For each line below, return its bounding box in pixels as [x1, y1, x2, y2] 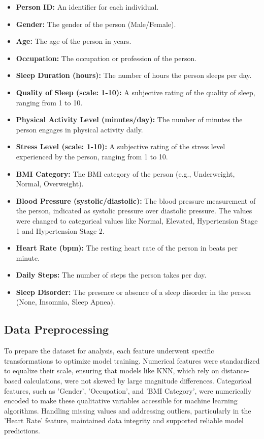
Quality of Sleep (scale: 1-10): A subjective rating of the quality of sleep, [16, 87, 255, 97]
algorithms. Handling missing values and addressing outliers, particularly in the [4, 405, 251, 416]
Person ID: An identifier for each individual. [16, 2, 159, 12]
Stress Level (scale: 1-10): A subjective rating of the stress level [16, 141, 225, 152]
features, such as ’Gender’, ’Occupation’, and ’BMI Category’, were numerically [4, 385, 252, 396]
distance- [221, 365, 249, 376]
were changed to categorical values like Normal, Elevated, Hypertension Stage [16, 215, 258, 226]
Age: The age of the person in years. [16, 36, 131, 46]
